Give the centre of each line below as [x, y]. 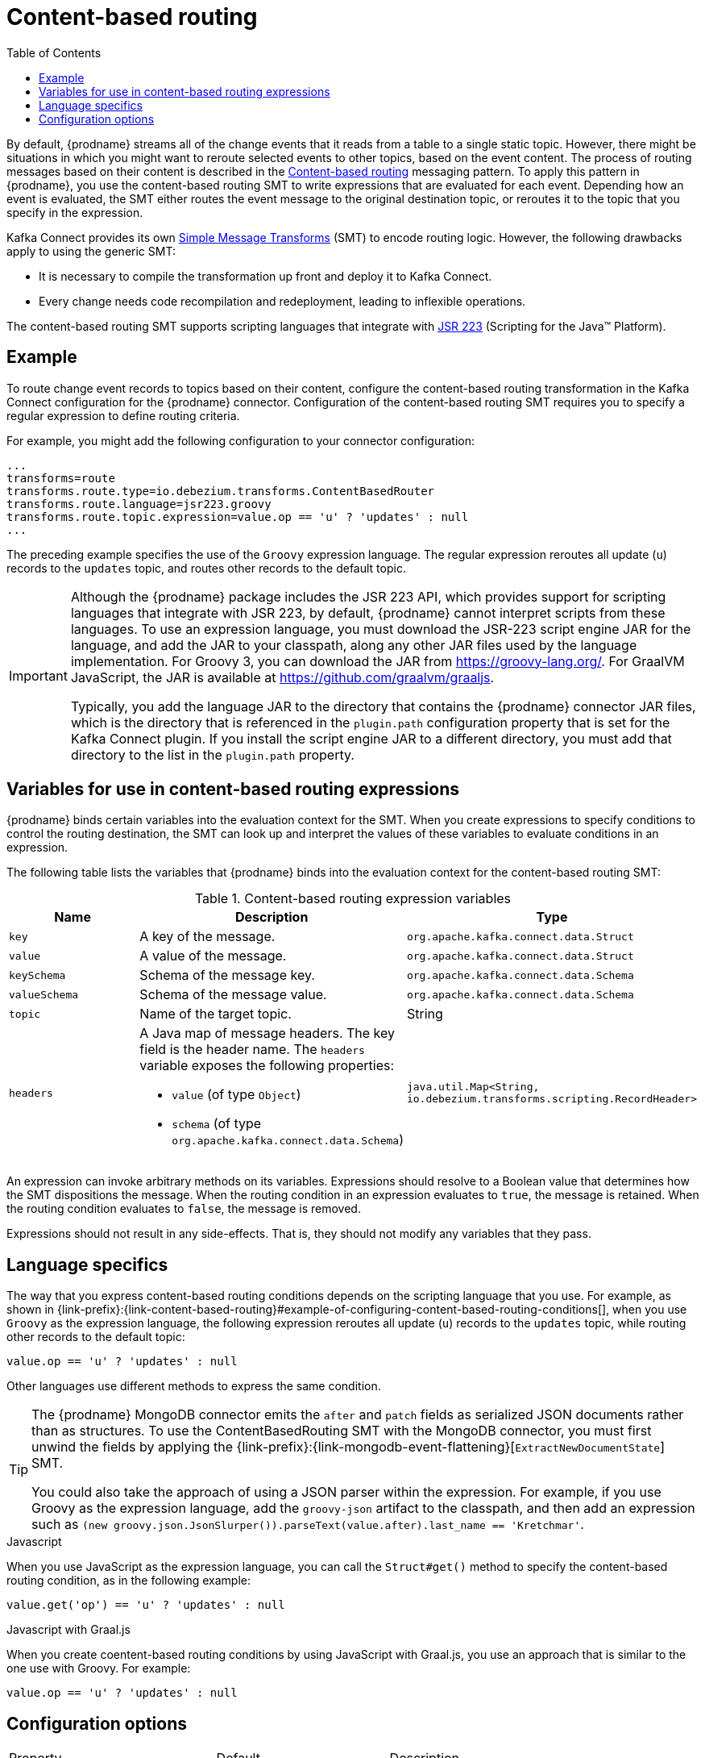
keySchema [37, 975]
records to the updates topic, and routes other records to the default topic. [206, 568]
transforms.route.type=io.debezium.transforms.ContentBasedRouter [221, 491]
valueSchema [44, 994]
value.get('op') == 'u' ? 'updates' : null [146, 1605]
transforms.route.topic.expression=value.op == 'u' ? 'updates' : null [238, 517]
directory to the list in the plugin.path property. [212, 754]
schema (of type [217, 1124]
